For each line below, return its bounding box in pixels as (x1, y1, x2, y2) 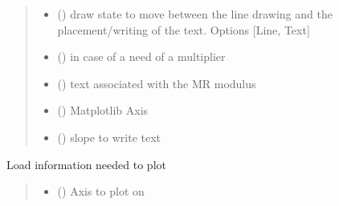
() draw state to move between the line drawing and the (57, 6, 333, 22)
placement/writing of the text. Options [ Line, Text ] (57, 21, 310, 38)
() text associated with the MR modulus (57, 75, 256, 91)
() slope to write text (57, 128, 161, 145)
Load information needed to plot (6, 156, 166, 172)
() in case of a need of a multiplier (57, 48, 226, 65)
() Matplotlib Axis (57, 102, 149, 119)
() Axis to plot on (57, 183, 145, 200)
